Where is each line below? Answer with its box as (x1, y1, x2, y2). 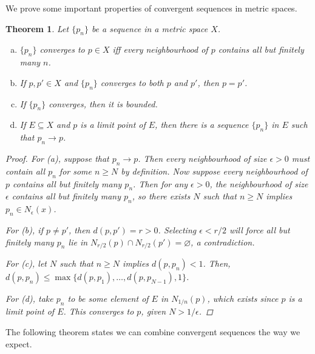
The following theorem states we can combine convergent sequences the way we (5, 326, 300, 338)
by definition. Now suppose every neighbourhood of (121, 164, 308, 177)
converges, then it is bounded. (49, 97, 158, 110)
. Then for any (133, 177, 188, 190)
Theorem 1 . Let (5, 22, 69, 35)
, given (141, 305, 166, 318)
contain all (5, 164, 46, 177)
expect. (5, 337, 32, 350)
